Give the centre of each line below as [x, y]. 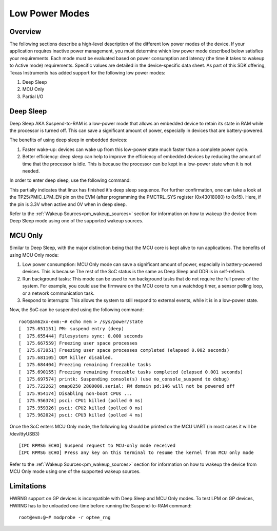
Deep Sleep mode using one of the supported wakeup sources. [76, 221]
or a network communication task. [58, 293]
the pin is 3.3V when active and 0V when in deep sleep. [68, 204]
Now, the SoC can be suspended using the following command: [76, 310]
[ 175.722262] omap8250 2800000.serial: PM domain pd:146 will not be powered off [127, 386]
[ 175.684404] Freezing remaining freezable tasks [85, 365]
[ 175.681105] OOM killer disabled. [66, 357]
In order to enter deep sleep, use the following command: [70, 180]
